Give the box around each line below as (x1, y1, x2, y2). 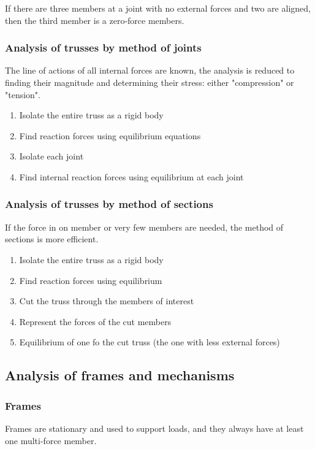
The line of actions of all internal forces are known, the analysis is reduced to (5, 64, 295, 77)
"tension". (5, 88, 41, 101)
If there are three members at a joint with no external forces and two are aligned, (5, 2, 311, 14)
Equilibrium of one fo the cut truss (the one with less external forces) (19, 336, 280, 348)
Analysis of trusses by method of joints (5, 40, 202, 55)
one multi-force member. (5, 434, 97, 447)
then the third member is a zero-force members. (5, 13, 184, 26)
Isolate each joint (19, 150, 84, 163)
